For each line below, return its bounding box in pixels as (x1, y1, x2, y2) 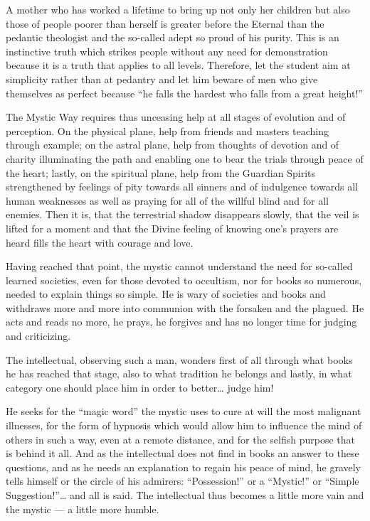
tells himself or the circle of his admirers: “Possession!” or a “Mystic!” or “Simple (6, 473, 359, 488)
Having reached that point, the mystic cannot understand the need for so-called (6, 259, 353, 274)
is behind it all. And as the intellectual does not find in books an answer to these (6, 446, 359, 461)
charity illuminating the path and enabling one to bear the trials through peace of (6, 151, 364, 166)
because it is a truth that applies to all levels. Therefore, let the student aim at (6, 58, 351, 72)
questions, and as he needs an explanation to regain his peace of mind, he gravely (6, 459, 361, 474)
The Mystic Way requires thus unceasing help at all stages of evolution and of (6, 109, 346, 124)
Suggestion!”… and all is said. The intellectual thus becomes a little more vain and (6, 488, 364, 502)
